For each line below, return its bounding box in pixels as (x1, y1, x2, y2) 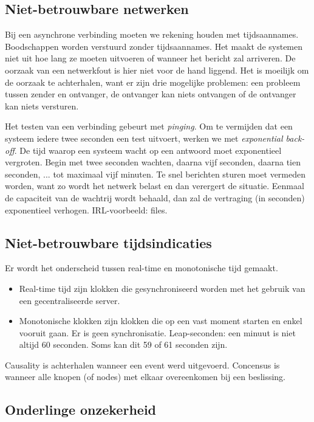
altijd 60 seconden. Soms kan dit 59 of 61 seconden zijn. (19, 338, 228, 351)
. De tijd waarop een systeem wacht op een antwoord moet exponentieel (14, 144, 282, 156)
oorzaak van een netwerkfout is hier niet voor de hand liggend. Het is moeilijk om (5, 63, 309, 76)
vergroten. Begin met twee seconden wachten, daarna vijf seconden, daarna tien (5, 156, 301, 168)
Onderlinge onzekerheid (5, 400, 156, 419)
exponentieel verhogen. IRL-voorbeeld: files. (5, 203, 168, 216)
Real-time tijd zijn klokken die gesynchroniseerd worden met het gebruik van (19, 282, 305, 294)
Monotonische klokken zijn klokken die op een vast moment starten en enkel (19, 314, 302, 327)
